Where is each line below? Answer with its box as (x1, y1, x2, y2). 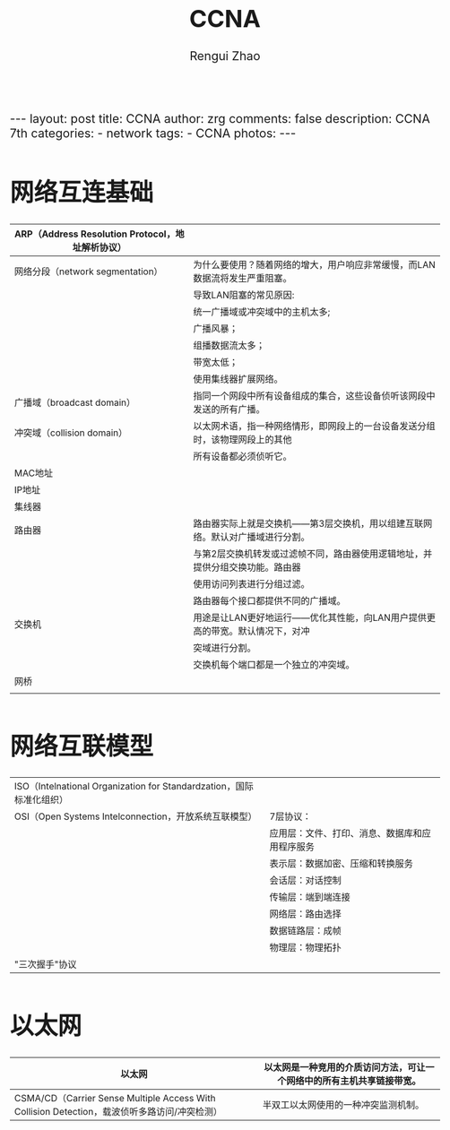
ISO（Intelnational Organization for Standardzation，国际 (14, 781, 254, 793)
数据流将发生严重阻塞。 (193, 272, 292, 284)
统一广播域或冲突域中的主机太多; (193, 306, 331, 318)
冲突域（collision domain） (14, 427, 128, 439)
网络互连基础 (10, 177, 153, 207)
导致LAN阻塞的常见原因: (193, 289, 295, 301)
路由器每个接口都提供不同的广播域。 (193, 594, 346, 607)
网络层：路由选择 (269, 908, 342, 920)
